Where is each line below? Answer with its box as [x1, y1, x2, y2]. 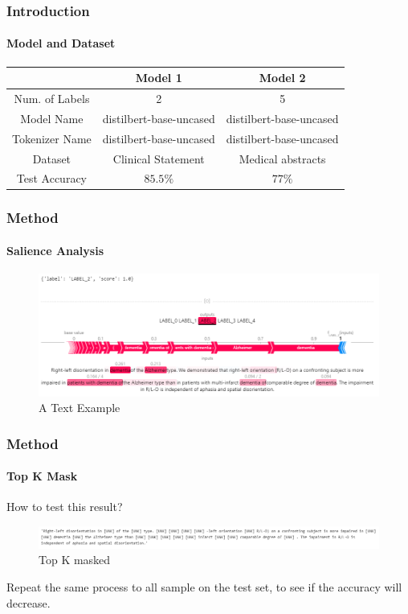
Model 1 [135, 69, 182, 86]
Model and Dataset [6, 35, 116, 52]
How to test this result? [6, 498, 123, 515]
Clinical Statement [112, 150, 205, 167]
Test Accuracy [16, 170, 88, 187]
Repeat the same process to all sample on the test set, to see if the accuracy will [6, 578, 402, 595]
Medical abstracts [239, 150, 326, 167]
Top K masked [39, 551, 111, 568]
